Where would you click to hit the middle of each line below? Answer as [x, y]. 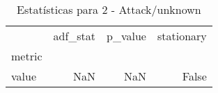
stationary [182, 36]
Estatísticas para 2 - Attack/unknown [109, 9]
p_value [126, 36]
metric [27, 56]
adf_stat [75, 36]
